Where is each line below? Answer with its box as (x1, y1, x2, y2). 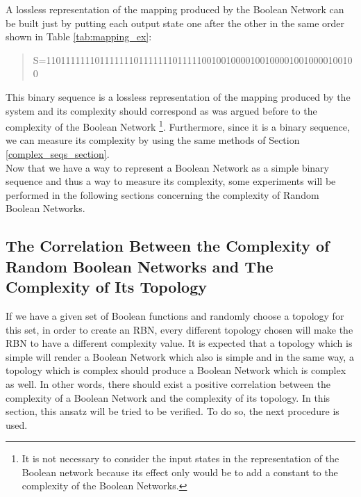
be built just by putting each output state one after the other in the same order (6, 15, 345, 30)
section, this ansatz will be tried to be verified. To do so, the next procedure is (6, 404, 339, 418)
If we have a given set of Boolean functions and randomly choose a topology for (6, 308, 344, 323)
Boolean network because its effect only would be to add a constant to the (22, 464, 338, 479)
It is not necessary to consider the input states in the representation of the (22, 451, 339, 466)
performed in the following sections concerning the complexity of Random (6, 187, 319, 202)
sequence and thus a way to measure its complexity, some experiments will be (6, 174, 336, 188)
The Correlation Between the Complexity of (6, 235, 330, 256)
